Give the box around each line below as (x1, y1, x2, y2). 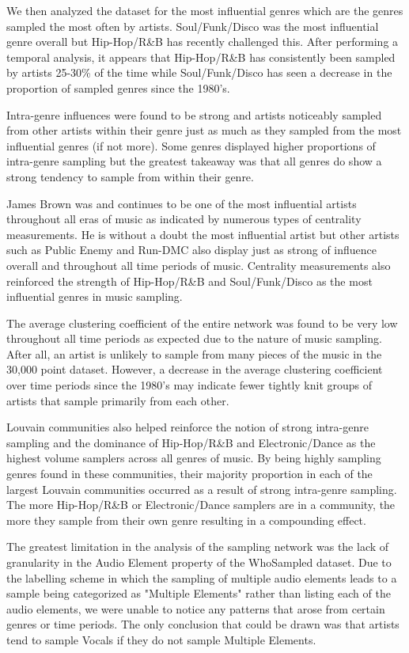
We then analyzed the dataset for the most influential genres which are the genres (6, 2, 403, 18)
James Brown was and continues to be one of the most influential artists (6, 195, 357, 211)
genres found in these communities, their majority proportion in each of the (6, 465, 373, 482)
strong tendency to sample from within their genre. (6, 168, 254, 184)
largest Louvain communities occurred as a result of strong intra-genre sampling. (6, 480, 397, 497)
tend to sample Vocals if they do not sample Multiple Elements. (6, 631, 316, 647)
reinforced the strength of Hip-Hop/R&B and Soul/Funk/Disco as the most (6, 272, 373, 289)
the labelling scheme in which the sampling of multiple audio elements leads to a (6, 569, 397, 586)
